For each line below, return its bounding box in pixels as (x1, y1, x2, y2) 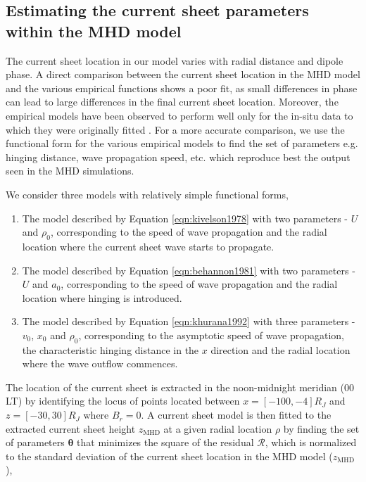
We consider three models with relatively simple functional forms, (6, 186, 289, 201)
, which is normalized (265, 435, 357, 450)
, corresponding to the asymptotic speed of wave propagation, (78, 327, 344, 342)
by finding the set (283, 421, 360, 436)
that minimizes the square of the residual (77, 435, 254, 450)
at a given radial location (163, 421, 272, 436)
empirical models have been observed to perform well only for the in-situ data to (6, 108, 353, 122)
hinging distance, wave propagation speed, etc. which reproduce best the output (6, 149, 351, 164)
